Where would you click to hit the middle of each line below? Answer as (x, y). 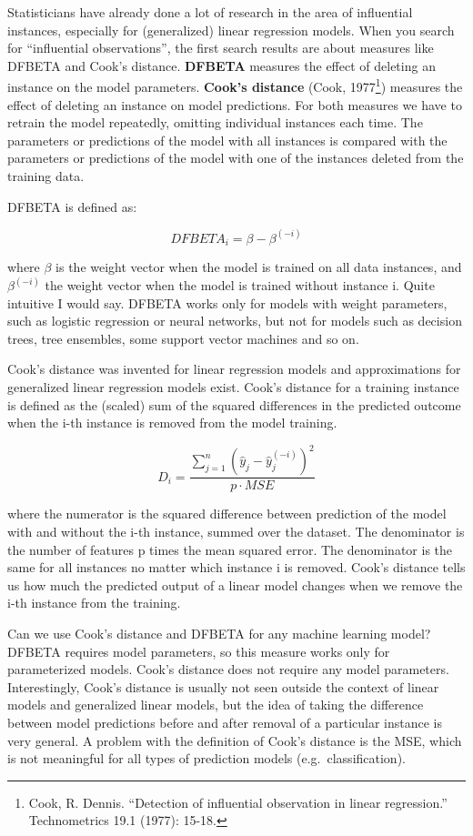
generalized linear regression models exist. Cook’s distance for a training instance (233, 387)
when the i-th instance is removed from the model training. (172, 423)
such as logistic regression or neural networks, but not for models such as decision (235, 321)
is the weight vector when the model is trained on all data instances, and (259, 267)
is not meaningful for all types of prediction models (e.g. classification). (206, 758)
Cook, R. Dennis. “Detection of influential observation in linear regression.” (238, 802)
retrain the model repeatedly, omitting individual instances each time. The (215, 122)
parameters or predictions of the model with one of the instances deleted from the (236, 158)
